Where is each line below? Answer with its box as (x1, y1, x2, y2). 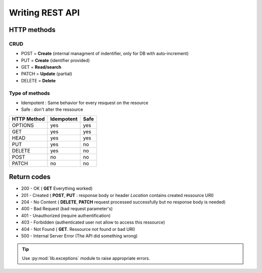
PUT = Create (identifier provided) (21, 57, 90, 63)
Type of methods (9, 90, 50, 96)
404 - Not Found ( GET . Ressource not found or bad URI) (21, 226, 135, 232)
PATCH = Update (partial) (21, 71, 72, 77)
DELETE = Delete (21, 77, 56, 83)
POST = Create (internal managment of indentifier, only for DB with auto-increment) (21, 51, 189, 57)
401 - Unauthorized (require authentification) (21, 212, 111, 218)
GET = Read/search (21, 64, 62, 70)
